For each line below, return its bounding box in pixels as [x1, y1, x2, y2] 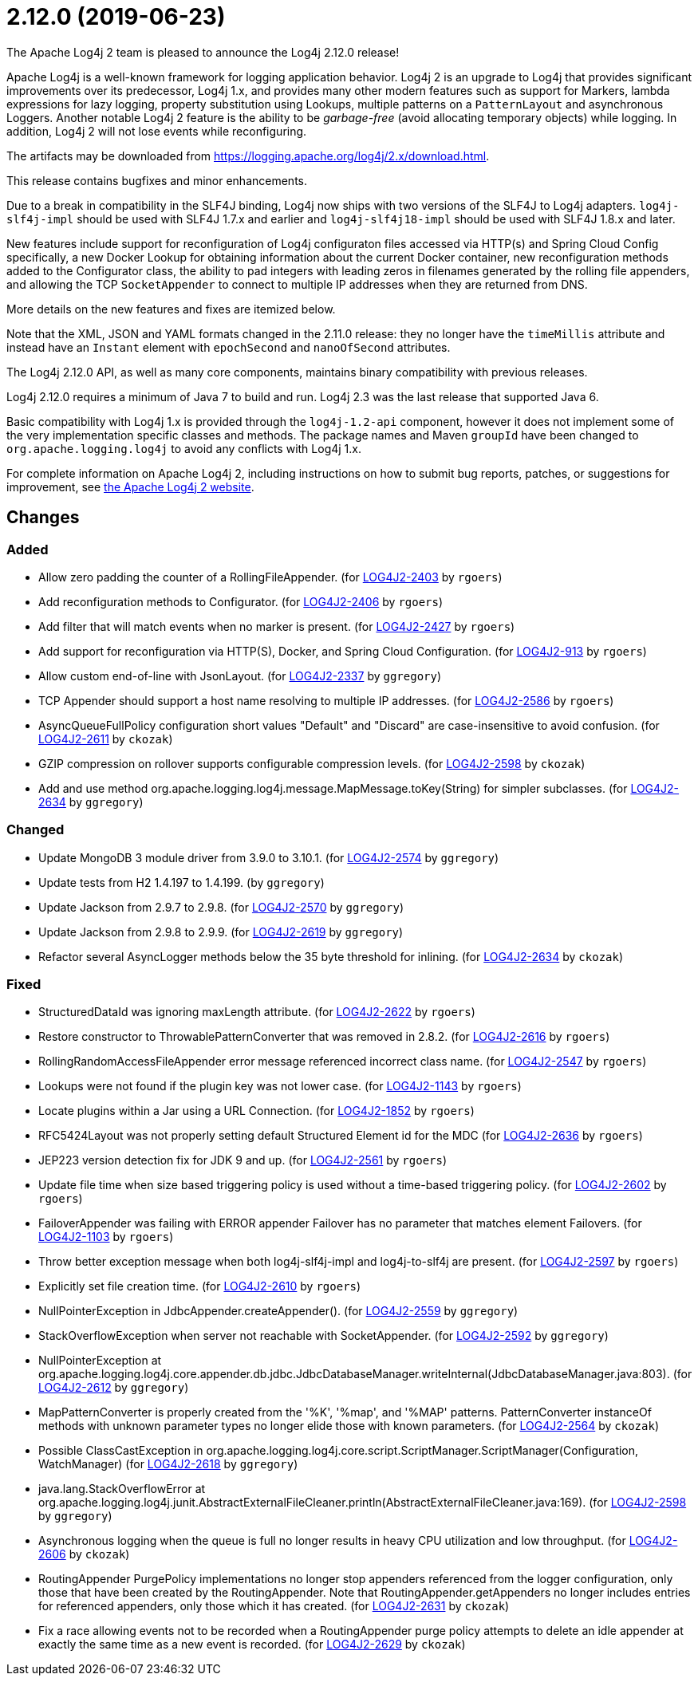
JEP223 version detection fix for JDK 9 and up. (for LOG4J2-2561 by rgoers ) [38, 1153, 448, 1168]
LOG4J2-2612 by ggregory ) [38, 1381, 189, 1395]
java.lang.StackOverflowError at [38, 1482, 206, 1496]
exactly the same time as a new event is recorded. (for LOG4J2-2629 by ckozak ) [38, 1637, 466, 1652]
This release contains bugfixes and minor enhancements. [6, 173, 308, 187]
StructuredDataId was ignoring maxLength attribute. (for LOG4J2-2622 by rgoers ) [38, 1005, 475, 1019]
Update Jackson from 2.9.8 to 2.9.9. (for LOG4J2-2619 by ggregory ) [38, 924, 404, 939]
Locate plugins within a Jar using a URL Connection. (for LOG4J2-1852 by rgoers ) [38, 1104, 475, 1118]
